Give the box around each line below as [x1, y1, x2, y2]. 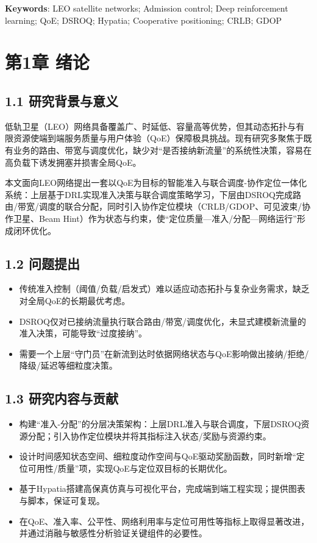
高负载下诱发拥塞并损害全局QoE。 [5, 155, 141, 168]
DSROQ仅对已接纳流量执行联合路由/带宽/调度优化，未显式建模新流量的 [19, 314, 306, 327]
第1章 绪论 [5, 49, 90, 74]
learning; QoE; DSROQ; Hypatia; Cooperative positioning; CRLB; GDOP [5, 13, 282, 26]
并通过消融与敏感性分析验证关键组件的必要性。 [19, 527, 207, 539]
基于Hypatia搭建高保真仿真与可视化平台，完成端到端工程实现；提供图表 [19, 482, 305, 495]
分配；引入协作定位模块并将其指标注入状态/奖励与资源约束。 [27, 429, 271, 442]
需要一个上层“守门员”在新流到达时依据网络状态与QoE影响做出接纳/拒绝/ [19, 347, 309, 360]
